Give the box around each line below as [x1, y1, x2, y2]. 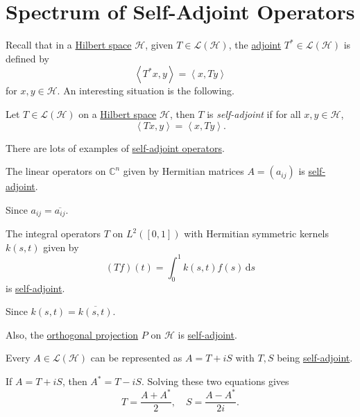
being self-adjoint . [277, 350, 353, 365]
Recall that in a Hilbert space [6, 37, 132, 52]
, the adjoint [228, 37, 282, 52]
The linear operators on [6, 164, 106, 178]
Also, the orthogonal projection [6, 327, 139, 341]
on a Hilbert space [78, 106, 157, 121]
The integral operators [6, 226, 101, 241]
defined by [6, 51, 50, 65]
